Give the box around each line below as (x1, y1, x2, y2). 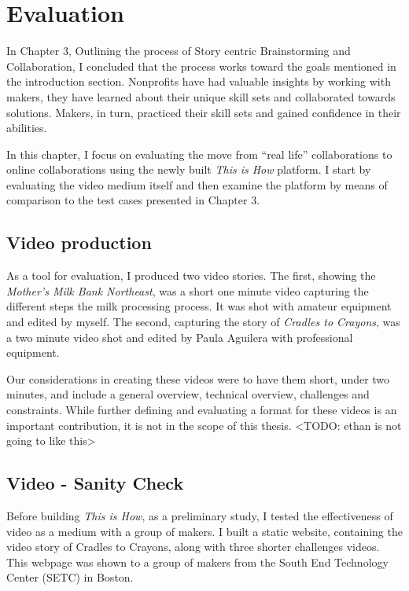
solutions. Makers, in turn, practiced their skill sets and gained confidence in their (6, 104, 401, 120)
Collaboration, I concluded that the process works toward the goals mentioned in (6, 57, 396, 74)
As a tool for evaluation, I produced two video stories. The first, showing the (6, 267, 376, 284)
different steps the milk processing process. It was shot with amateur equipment (6, 298, 392, 314)
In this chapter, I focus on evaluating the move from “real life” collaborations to (6, 145, 392, 162)
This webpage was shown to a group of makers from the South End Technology (6, 553, 389, 570)
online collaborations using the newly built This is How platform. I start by (6, 161, 371, 178)
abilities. (6, 119, 47, 136)
